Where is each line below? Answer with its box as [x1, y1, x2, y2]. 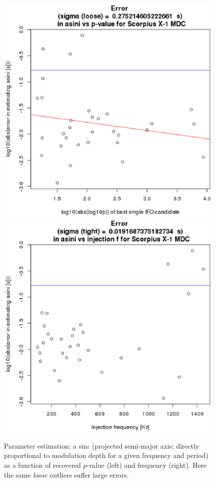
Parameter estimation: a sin [4, 440, 87, 451]
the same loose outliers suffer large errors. [4, 469, 129, 480]
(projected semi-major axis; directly [92, 440, 199, 451]
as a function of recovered [4, 459, 81, 470]
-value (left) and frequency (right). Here [86, 459, 207, 470]
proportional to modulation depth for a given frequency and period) [4, 450, 209, 460]
